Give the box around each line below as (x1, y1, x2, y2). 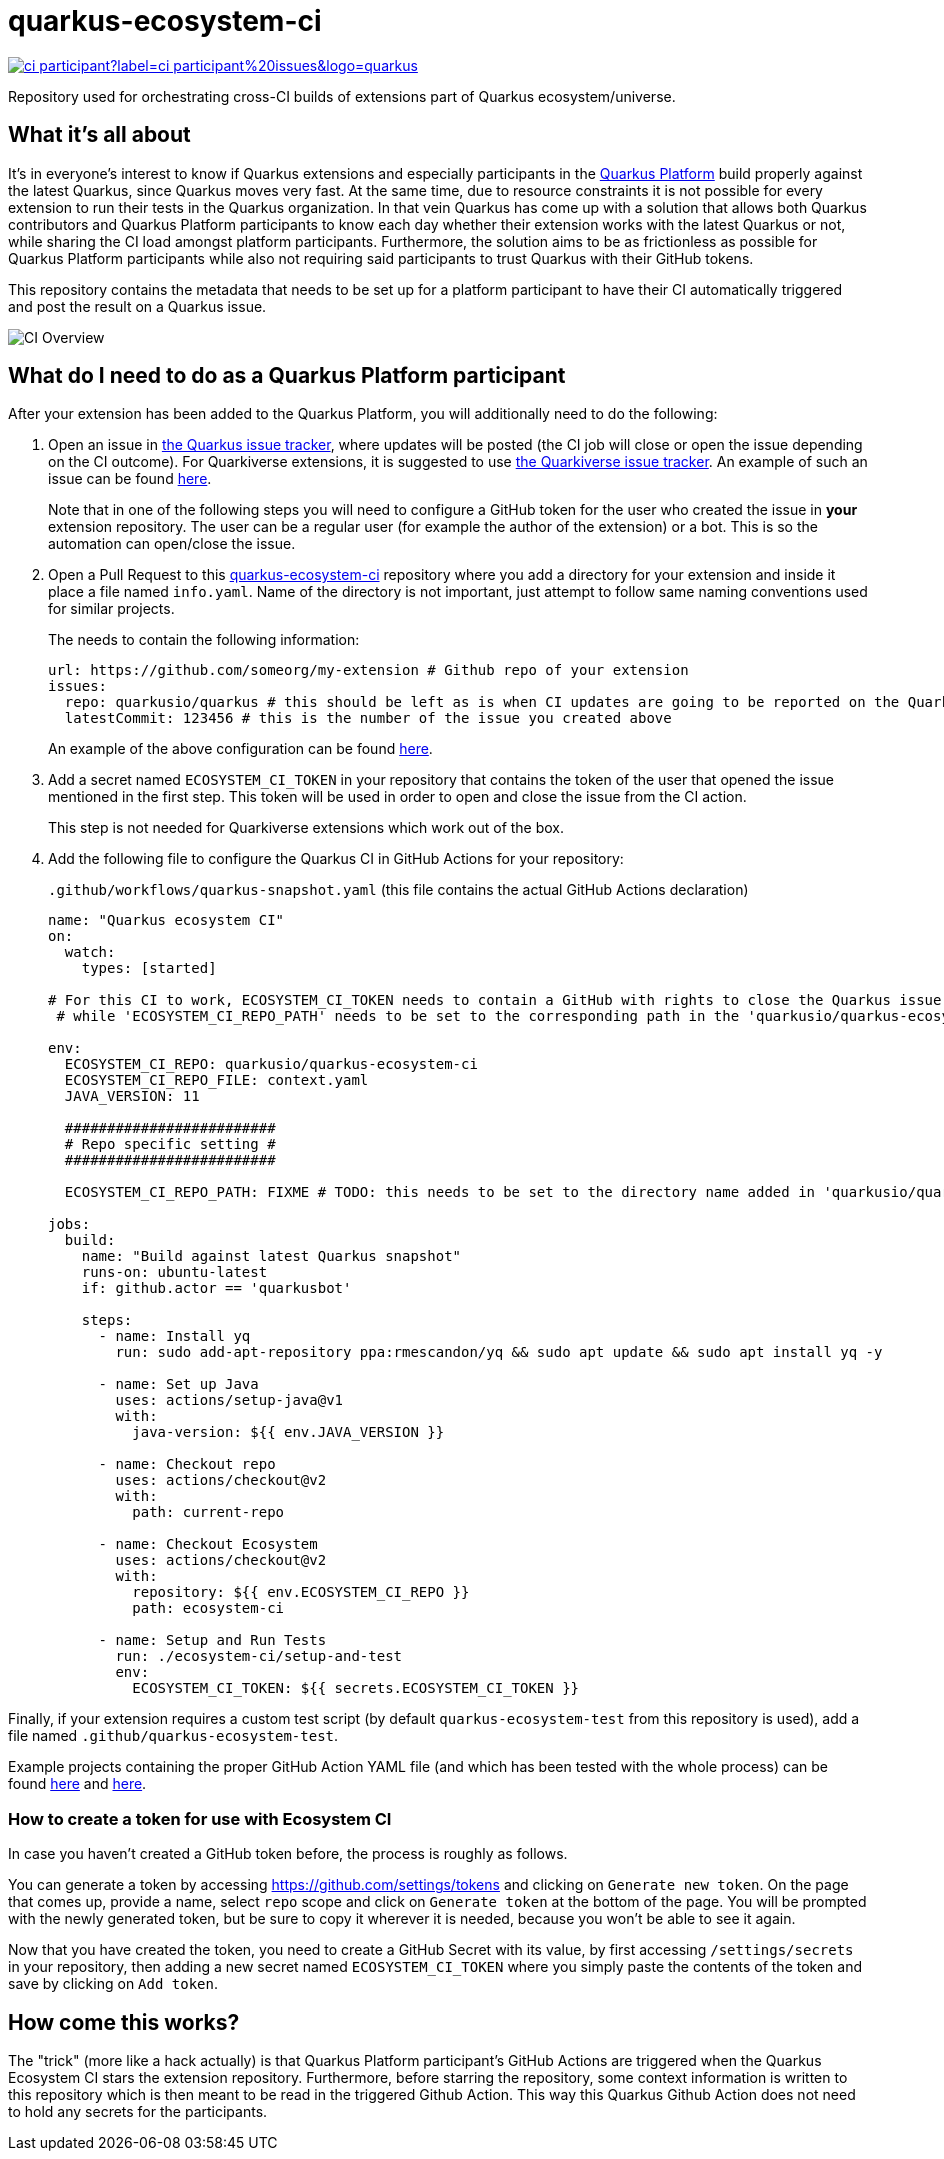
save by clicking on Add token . (8, 1975, 219, 1993)
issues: (48, 678, 108, 695)
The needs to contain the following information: (48, 631, 360, 649)
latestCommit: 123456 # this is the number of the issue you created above (64, 710, 672, 727)
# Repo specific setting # (64, 1136, 276, 1153)
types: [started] (81, 960, 217, 977)
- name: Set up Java (98, 1376, 259, 1393)
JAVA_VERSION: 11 (64, 1088, 200, 1105)
